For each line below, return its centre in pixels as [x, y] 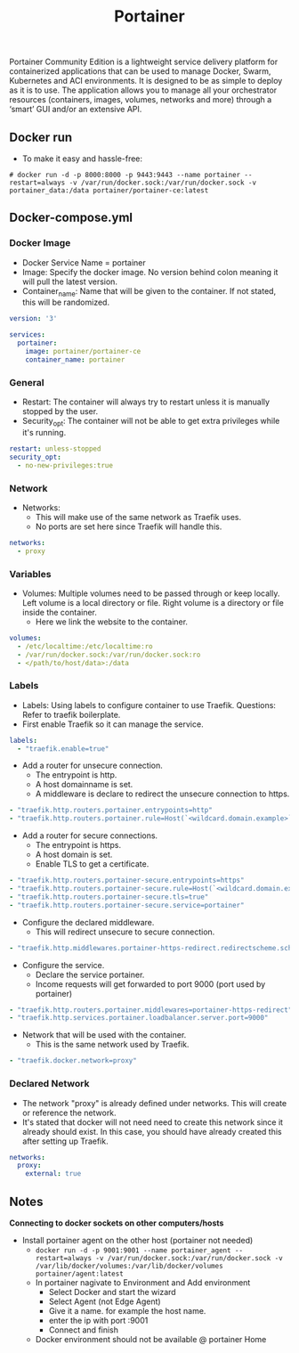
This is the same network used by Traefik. [112, 1045]
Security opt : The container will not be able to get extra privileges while [151, 422]
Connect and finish [83, 1330]
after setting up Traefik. [65, 1141]
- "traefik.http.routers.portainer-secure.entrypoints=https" [127, 880]
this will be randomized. [65, 302]
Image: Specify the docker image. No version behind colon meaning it [150, 272]
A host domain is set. [74, 855]
